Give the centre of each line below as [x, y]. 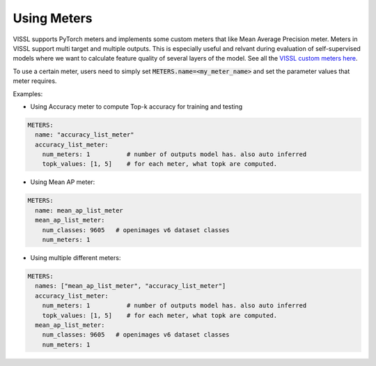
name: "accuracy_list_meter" [85, 135]
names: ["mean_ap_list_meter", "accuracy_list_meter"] [131, 286]
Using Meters [53, 18]
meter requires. [35, 81]
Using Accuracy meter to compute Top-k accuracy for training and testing [136, 106]
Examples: [28, 93]
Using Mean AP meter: [63, 182]
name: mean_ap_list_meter [79, 210]
